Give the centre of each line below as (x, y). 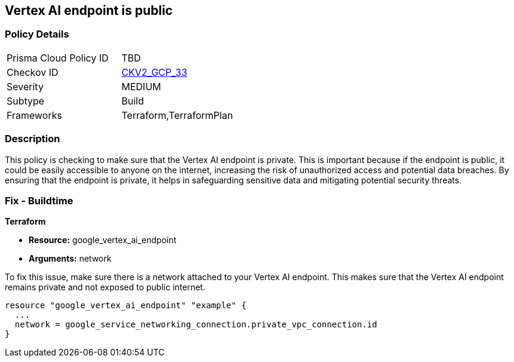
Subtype (26, 101)
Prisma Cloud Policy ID (58, 58)
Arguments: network (70, 259)
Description (33, 139)
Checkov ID (33, 72)
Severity (25, 86)
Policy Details (37, 34)
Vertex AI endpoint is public (89, 10)
